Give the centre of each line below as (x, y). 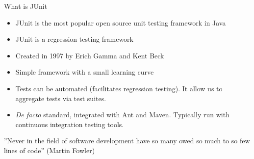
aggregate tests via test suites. (61, 98)
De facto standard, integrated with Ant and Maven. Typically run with (122, 115)
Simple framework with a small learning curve (85, 72)
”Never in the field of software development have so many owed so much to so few (127, 141)
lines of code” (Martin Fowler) (50, 150)
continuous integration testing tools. (70, 124)
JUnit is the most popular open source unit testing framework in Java (121, 22)
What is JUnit (26, 6)
